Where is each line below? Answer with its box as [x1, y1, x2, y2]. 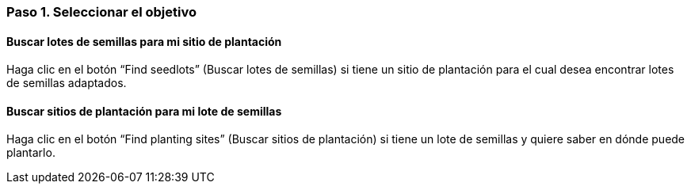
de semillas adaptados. [6, 76, 127, 90]
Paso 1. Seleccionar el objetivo [6, 4, 197, 20]
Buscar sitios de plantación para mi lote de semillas [6, 104, 282, 118]
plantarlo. [6, 146, 55, 160]
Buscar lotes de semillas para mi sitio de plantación [6, 34, 282, 48]
